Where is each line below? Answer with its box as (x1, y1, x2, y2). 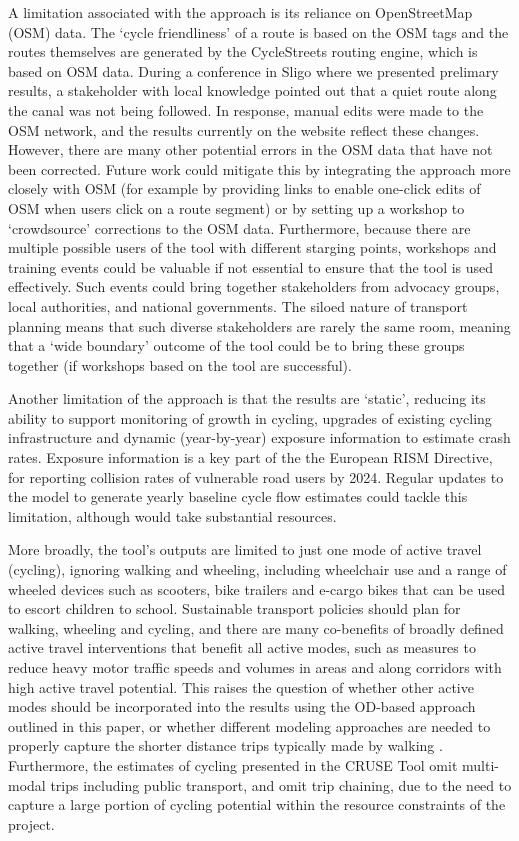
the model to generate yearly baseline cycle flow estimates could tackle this (8, 486, 468, 507)
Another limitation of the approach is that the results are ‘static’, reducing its (8, 388, 486, 409)
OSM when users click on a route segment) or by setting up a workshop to (8, 197, 465, 218)
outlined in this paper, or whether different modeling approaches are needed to (8, 715, 491, 736)
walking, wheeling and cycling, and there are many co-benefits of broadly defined (8, 617, 504, 638)
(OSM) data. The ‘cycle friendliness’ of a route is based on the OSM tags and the (8, 21, 509, 42)
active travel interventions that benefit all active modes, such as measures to (8, 637, 476, 658)
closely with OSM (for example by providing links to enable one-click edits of (8, 178, 481, 199)
